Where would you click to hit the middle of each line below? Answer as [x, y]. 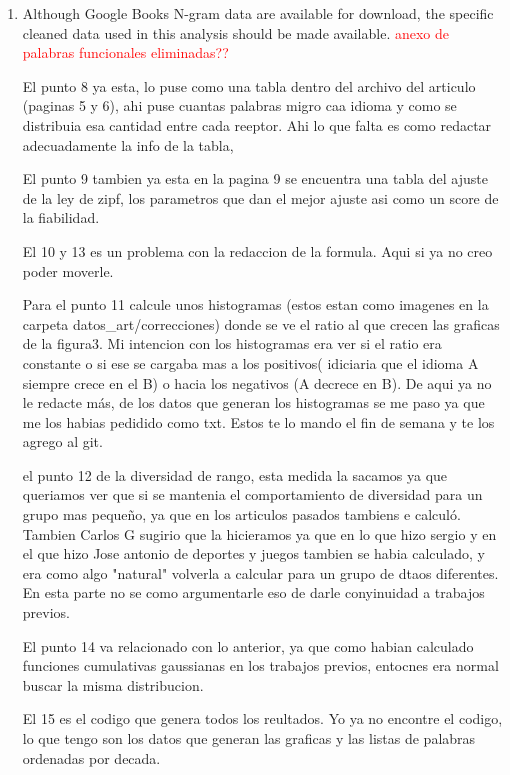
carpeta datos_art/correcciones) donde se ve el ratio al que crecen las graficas [261, 323]
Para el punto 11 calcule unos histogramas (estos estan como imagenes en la [255, 304]
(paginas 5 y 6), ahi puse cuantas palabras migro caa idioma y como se [239, 105]
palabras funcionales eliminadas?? [125, 52]
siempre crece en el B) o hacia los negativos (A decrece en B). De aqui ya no [257, 382]
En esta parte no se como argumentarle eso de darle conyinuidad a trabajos [253, 592]
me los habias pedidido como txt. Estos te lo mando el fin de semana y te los [258, 421]
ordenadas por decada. [91, 757]
